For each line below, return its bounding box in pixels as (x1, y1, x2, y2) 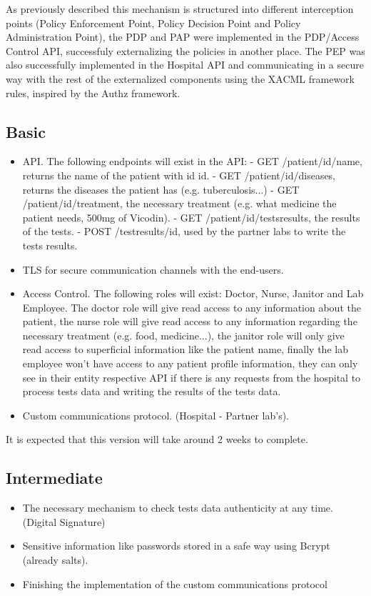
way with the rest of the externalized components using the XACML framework (6, 71, 355, 86)
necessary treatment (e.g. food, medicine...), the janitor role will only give (22, 327, 345, 342)
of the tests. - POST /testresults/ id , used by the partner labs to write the (22, 224, 346, 239)
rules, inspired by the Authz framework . (6, 85, 181, 100)
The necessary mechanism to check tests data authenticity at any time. (22, 500, 333, 515)
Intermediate (6, 467, 103, 489)
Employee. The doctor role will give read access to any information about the (22, 299, 361, 314)
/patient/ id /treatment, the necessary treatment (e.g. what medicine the (22, 196, 337, 211)
